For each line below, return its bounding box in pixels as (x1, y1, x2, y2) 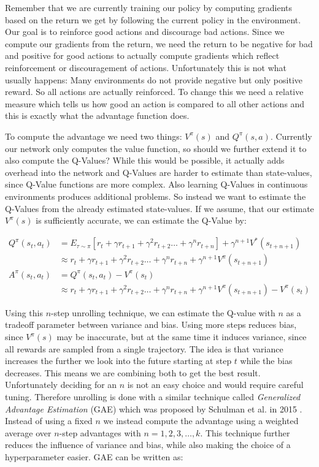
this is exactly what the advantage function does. (5, 109, 190, 122)
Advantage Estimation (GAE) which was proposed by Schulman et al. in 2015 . (5, 402, 302, 415)
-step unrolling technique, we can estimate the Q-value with (51, 306, 275, 319)
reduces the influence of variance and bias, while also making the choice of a (5, 438, 291, 451)
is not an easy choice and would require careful (127, 378, 304, 391)
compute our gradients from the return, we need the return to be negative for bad (5, 37, 313, 50)
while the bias (240, 354, 293, 367)
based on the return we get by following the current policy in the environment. (5, 13, 301, 26)
